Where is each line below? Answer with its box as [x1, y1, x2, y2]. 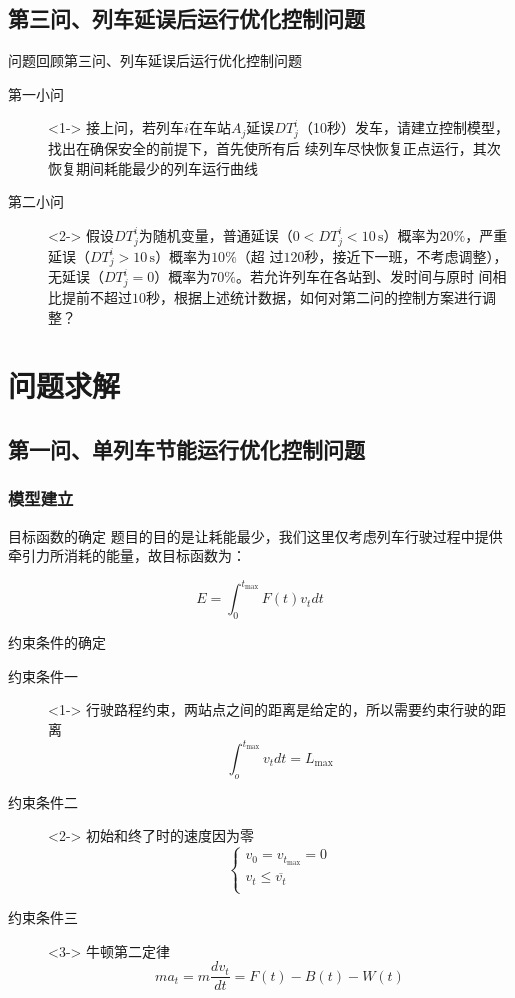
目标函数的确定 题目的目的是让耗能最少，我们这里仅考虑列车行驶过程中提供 [8, 525, 503, 546]
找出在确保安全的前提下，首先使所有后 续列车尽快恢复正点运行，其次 [48, 138, 501, 159]
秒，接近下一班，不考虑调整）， [304, 245, 508, 266]
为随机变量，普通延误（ [138, 224, 293, 245]
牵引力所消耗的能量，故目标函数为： [8, 545, 246, 566]
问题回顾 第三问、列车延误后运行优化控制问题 [8, 50, 302, 71]
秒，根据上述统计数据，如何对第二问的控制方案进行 [146, 287, 482, 308]
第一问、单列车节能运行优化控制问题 [8, 434, 365, 465]
